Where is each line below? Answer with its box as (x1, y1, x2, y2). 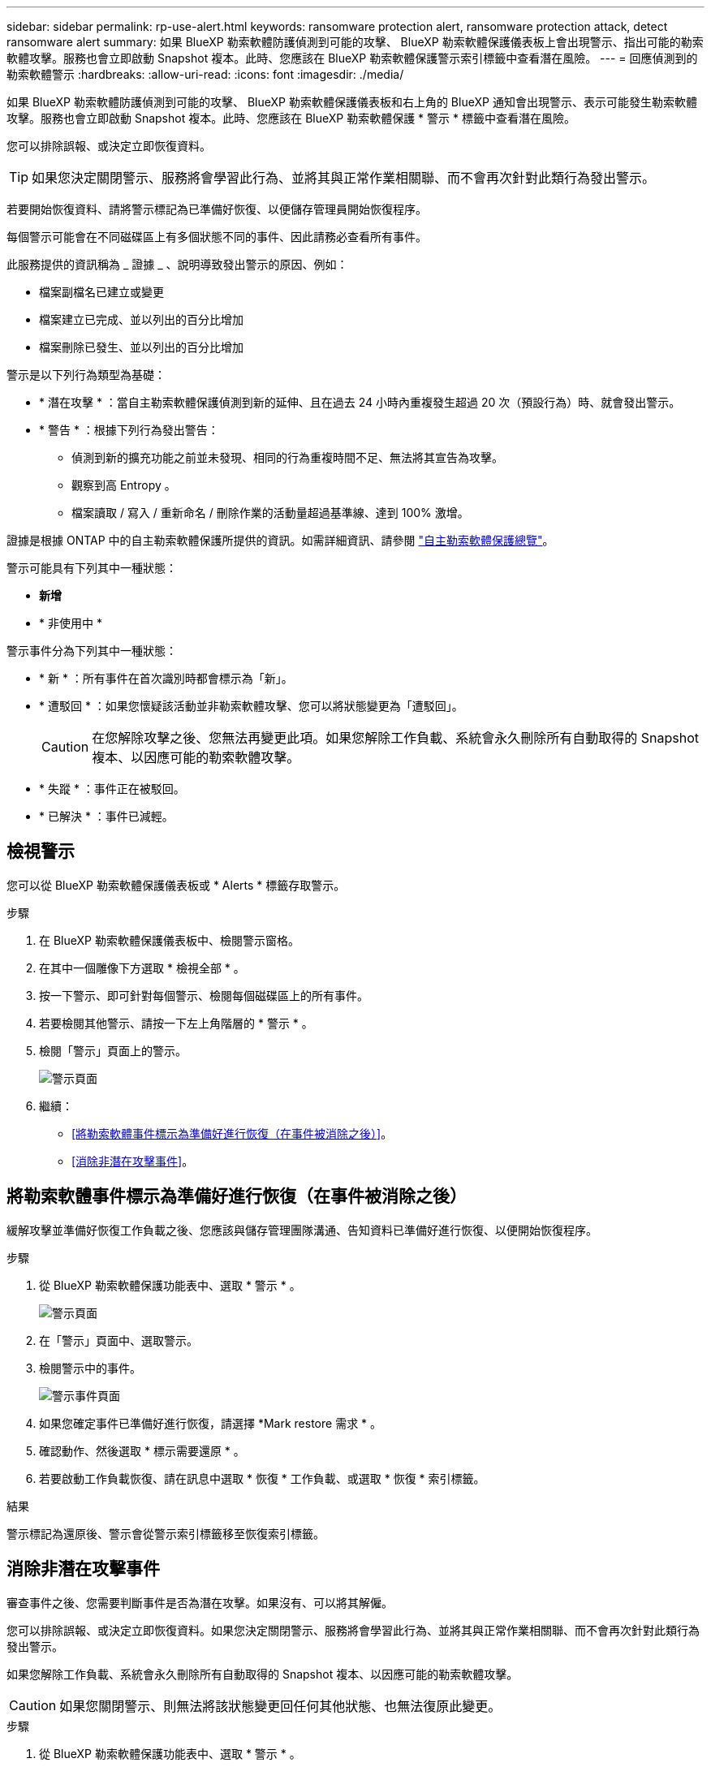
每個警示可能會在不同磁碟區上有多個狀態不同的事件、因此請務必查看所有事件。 (6, 230, 427, 244)
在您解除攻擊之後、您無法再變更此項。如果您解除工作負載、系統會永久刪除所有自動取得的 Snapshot (92, 730, 700, 746)
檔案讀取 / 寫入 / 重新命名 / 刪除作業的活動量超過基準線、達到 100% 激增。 (71, 506, 469, 519)
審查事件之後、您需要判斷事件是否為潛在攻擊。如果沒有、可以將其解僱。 (6, 1595, 393, 1610)
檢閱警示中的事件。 (39, 1360, 141, 1375)
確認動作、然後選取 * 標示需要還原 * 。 (39, 1443, 245, 1458)
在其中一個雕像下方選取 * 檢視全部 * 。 (39, 960, 245, 975)
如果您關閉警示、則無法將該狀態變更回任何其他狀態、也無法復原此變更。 (59, 1697, 502, 1714)
